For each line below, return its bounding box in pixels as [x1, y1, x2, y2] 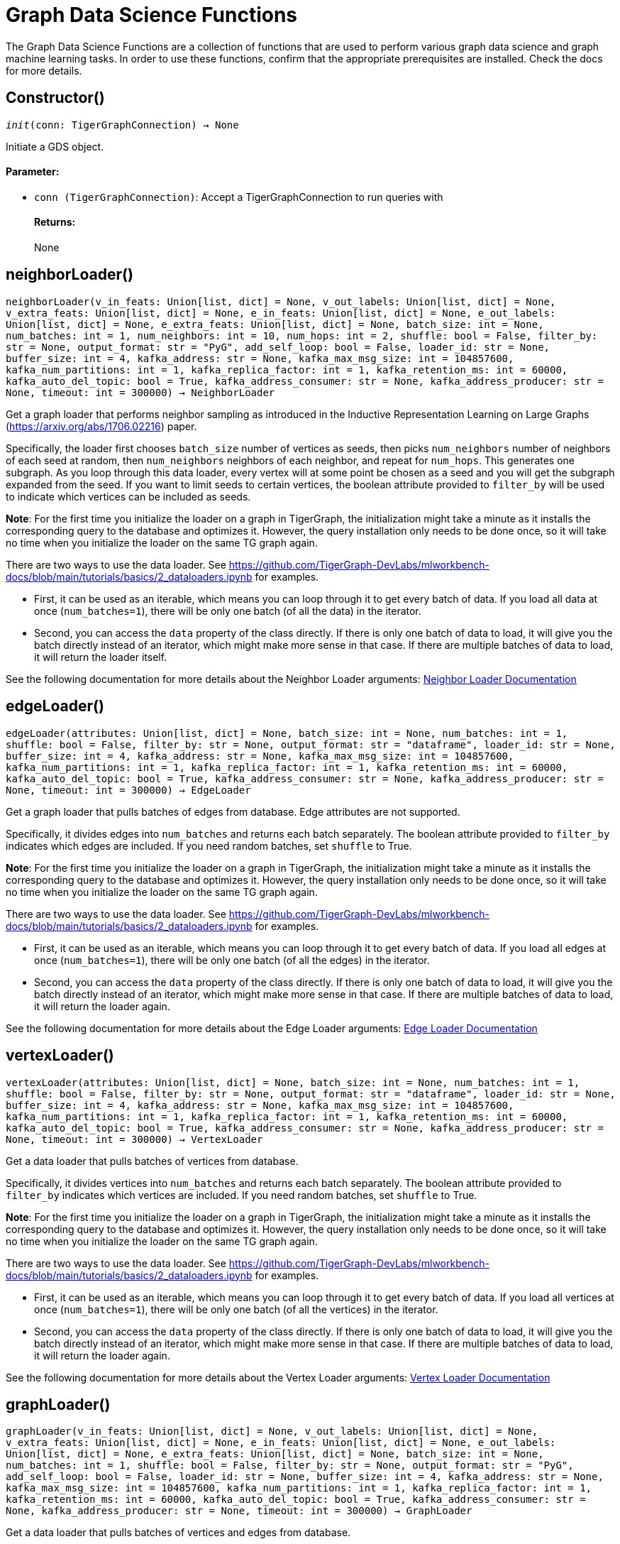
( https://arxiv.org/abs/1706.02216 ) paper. [6, 420, 197, 432]
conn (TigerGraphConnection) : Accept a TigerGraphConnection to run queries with [34, 190, 443, 203]
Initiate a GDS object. [6, 140, 104, 153]
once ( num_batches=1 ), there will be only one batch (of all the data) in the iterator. [34, 604, 421, 617]
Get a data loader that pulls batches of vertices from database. [6, 1154, 299, 1167]
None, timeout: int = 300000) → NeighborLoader [6, 386, 275, 398]
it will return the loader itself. [34, 650, 167, 663]
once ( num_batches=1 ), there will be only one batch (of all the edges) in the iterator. [34, 953, 430, 966]
